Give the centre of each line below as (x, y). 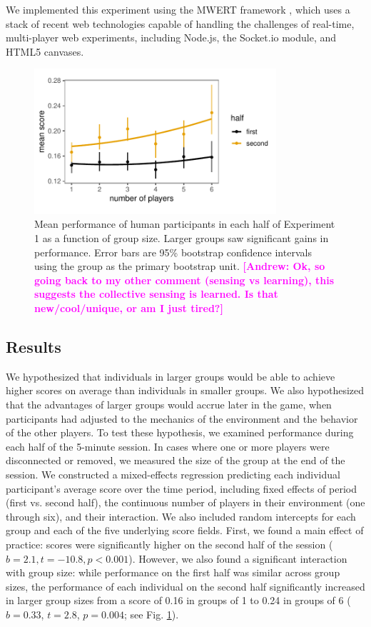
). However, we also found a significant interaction (238, 558)
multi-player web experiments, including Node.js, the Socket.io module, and (171, 37)
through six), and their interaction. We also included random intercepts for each (181, 516)
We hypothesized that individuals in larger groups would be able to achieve (171, 376)
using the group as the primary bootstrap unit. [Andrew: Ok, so (180, 266)
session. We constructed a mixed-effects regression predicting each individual (173, 474)
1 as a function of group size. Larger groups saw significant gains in (182, 238)
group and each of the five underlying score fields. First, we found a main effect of (185, 530)
